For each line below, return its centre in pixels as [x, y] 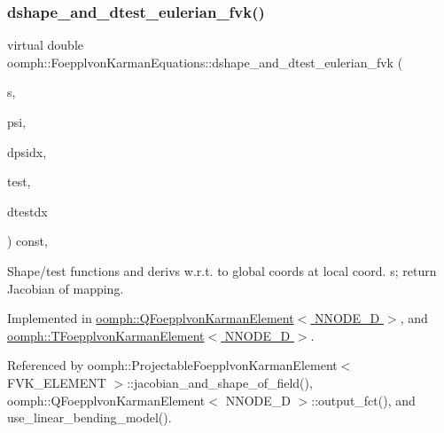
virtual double [46, 45]
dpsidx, [27, 151]
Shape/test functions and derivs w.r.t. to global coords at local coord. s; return [222, 270]
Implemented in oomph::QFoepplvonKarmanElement [151, 318]
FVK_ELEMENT [57, 382]
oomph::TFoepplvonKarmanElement [106, 335]
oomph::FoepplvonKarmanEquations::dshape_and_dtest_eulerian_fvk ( [205, 62]
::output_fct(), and [363, 400]
